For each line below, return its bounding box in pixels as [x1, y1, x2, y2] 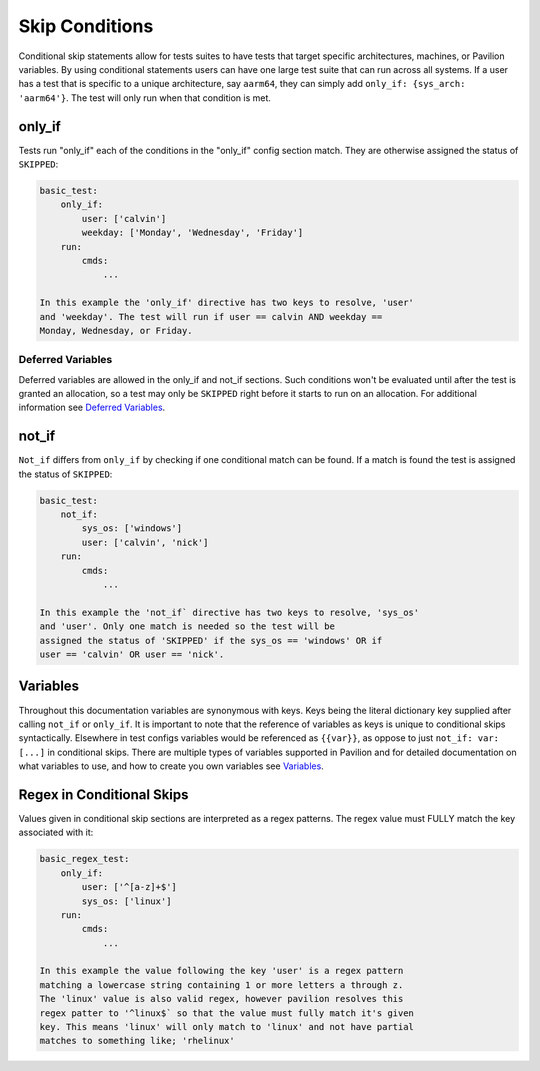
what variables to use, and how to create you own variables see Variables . [18, 760, 324, 772]
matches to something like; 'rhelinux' [39, 1035, 235, 1047]
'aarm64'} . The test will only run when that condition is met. [18, 91, 272, 104]
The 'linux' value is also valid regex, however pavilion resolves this [39, 993, 404, 1005]
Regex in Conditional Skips [18, 786, 189, 803]
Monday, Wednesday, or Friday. [39, 325, 194, 336]
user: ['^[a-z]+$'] [81, 881, 177, 893]
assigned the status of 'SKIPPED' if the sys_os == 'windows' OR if [39, 635, 383, 646]
